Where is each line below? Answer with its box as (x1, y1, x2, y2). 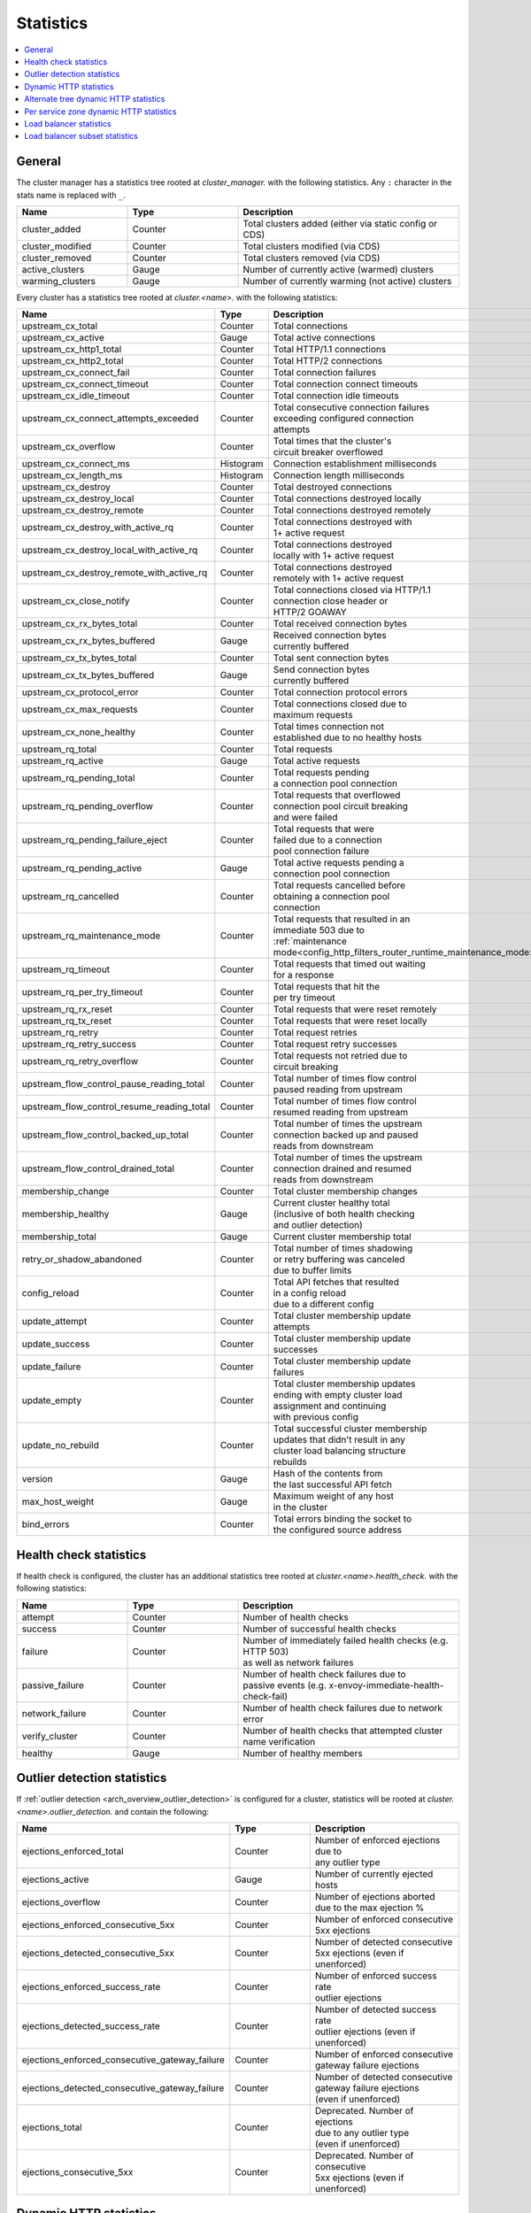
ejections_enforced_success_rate (21, 1980, 161, 1993)
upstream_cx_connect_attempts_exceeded (21, 413, 199, 425)
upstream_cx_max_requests (21, 704, 138, 716)
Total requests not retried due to (273, 1050, 408, 1062)
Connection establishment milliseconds (273, 458, 437, 470)
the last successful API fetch (273, 1478, 393, 1491)
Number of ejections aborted (314, 1890, 435, 1902)
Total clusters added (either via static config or (242, 217, 438, 229)
